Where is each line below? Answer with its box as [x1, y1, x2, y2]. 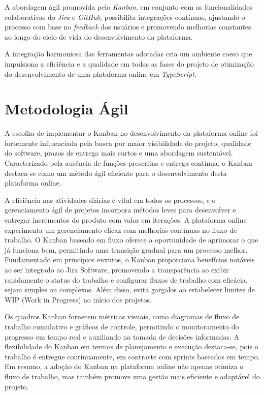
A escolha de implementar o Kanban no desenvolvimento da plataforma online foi [5, 128, 258, 138]
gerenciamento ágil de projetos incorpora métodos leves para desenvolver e [5, 204, 236, 215]
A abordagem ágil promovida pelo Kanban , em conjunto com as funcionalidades [5, 2, 252, 12]
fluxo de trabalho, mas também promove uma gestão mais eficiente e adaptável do [5, 371, 260, 381]
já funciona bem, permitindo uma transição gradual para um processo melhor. [5, 244, 248, 255]
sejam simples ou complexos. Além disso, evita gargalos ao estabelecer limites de [5, 284, 255, 295]
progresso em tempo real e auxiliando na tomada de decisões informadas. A [5, 331, 240, 342]
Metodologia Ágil [5, 98, 128, 119]
